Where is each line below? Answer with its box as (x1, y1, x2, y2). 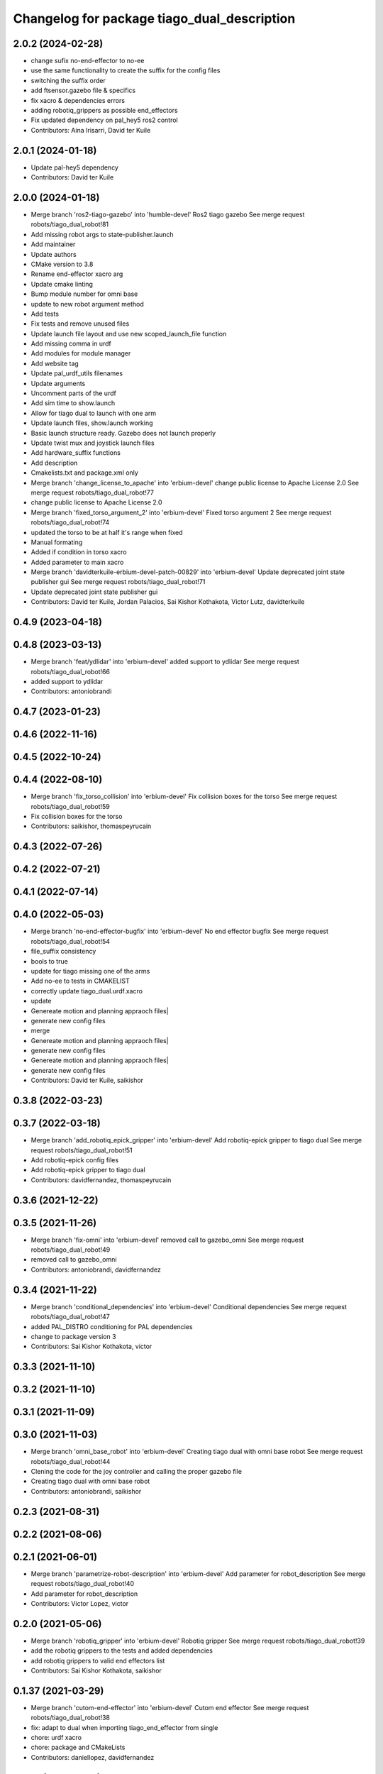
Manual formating (30, 538, 83, 546)
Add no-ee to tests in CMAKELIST (30, 976, 131, 986)
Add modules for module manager (30, 349, 131, 358)
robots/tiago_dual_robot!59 (30, 802, 110, 810)
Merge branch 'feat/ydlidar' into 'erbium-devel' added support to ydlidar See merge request (30, 657, 299, 666)
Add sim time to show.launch (30, 399, 116, 407)
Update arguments (30, 379, 86, 387)
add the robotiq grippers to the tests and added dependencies (30, 1646, 213, 1655)
